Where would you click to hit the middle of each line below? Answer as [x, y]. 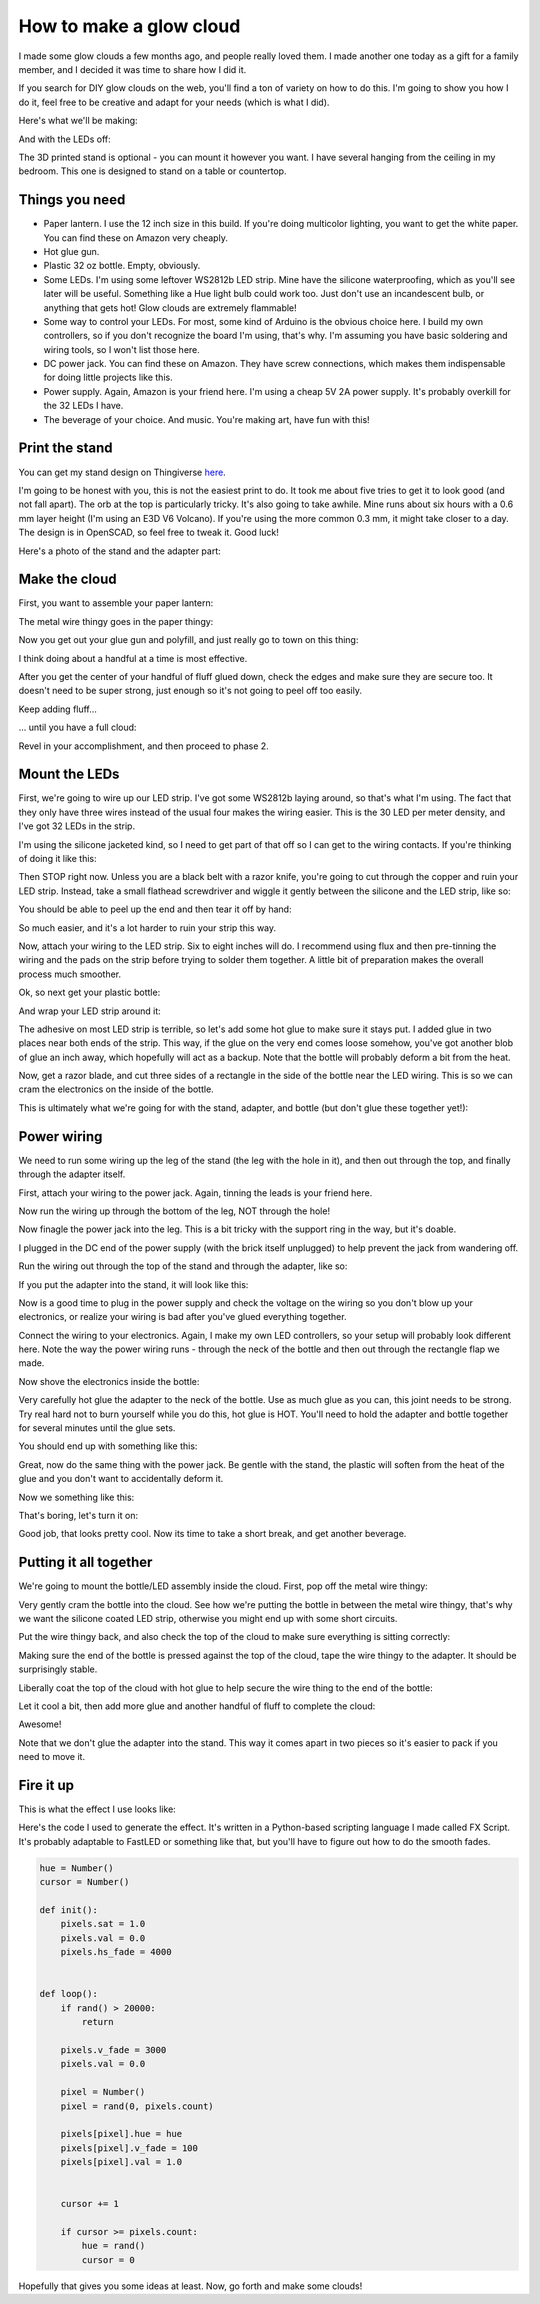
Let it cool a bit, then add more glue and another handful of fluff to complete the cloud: [197, 1706]
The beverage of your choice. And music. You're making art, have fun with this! [206, 419]
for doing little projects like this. [108, 377]
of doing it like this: [57, 859]
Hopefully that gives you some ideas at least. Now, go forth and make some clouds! [190, 2286]
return [97, 2022]
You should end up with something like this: [108, 1446]
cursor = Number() [84, 1882]
